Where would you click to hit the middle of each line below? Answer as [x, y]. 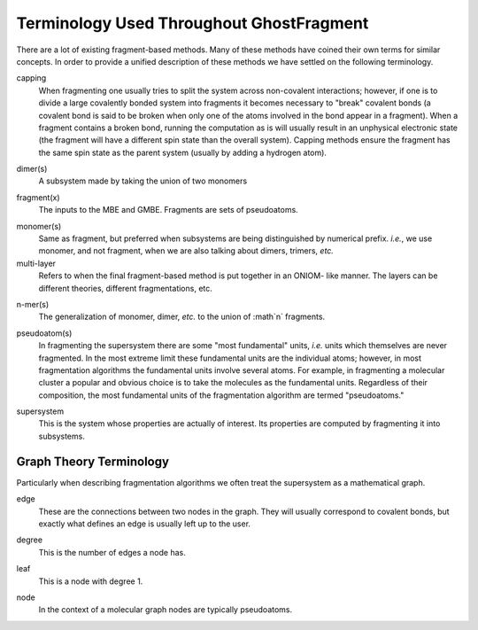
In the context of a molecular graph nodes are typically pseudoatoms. [166, 610]
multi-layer [36, 263]
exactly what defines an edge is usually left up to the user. [145, 524]
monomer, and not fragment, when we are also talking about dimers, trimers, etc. [186, 251]
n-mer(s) [33, 304]
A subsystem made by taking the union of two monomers [143, 181]
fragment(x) [39, 197]
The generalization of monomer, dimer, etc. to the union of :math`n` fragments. [182, 317]
